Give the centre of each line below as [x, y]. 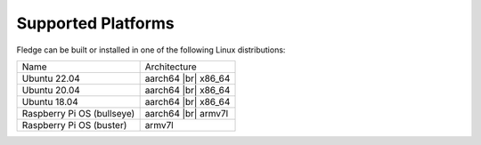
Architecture [171, 67]
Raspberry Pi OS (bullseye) [78, 113]
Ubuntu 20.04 [51, 90]
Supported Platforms [96, 23]
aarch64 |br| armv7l [187, 113]
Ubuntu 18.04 [50, 101]
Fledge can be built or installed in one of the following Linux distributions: [151, 50]
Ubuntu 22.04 [51, 78]
